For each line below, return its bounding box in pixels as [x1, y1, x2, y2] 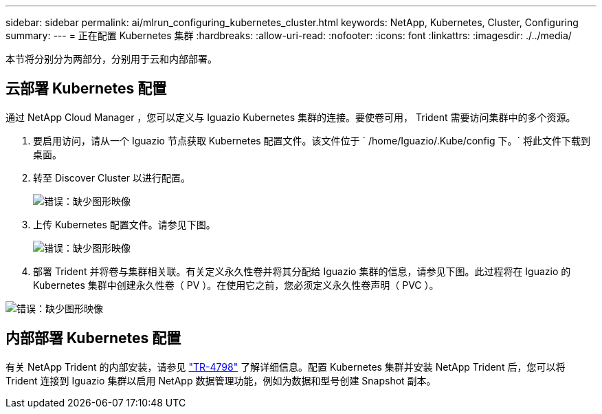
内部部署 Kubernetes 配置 [5, 329, 181, 347]
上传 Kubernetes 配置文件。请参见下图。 [33, 218, 216, 230]
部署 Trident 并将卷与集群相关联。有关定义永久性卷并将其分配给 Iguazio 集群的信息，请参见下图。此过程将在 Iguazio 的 [33, 265, 571, 277]
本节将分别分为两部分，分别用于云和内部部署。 [5, 53, 217, 65]
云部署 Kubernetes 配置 [5, 80, 167, 98]
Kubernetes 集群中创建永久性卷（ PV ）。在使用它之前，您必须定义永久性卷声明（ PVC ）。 [33, 279, 439, 291]
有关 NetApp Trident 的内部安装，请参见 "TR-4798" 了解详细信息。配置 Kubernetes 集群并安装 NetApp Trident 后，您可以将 [5, 360, 566, 373]
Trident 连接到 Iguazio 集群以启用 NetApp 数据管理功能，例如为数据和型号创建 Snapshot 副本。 [5, 374, 436, 386]
